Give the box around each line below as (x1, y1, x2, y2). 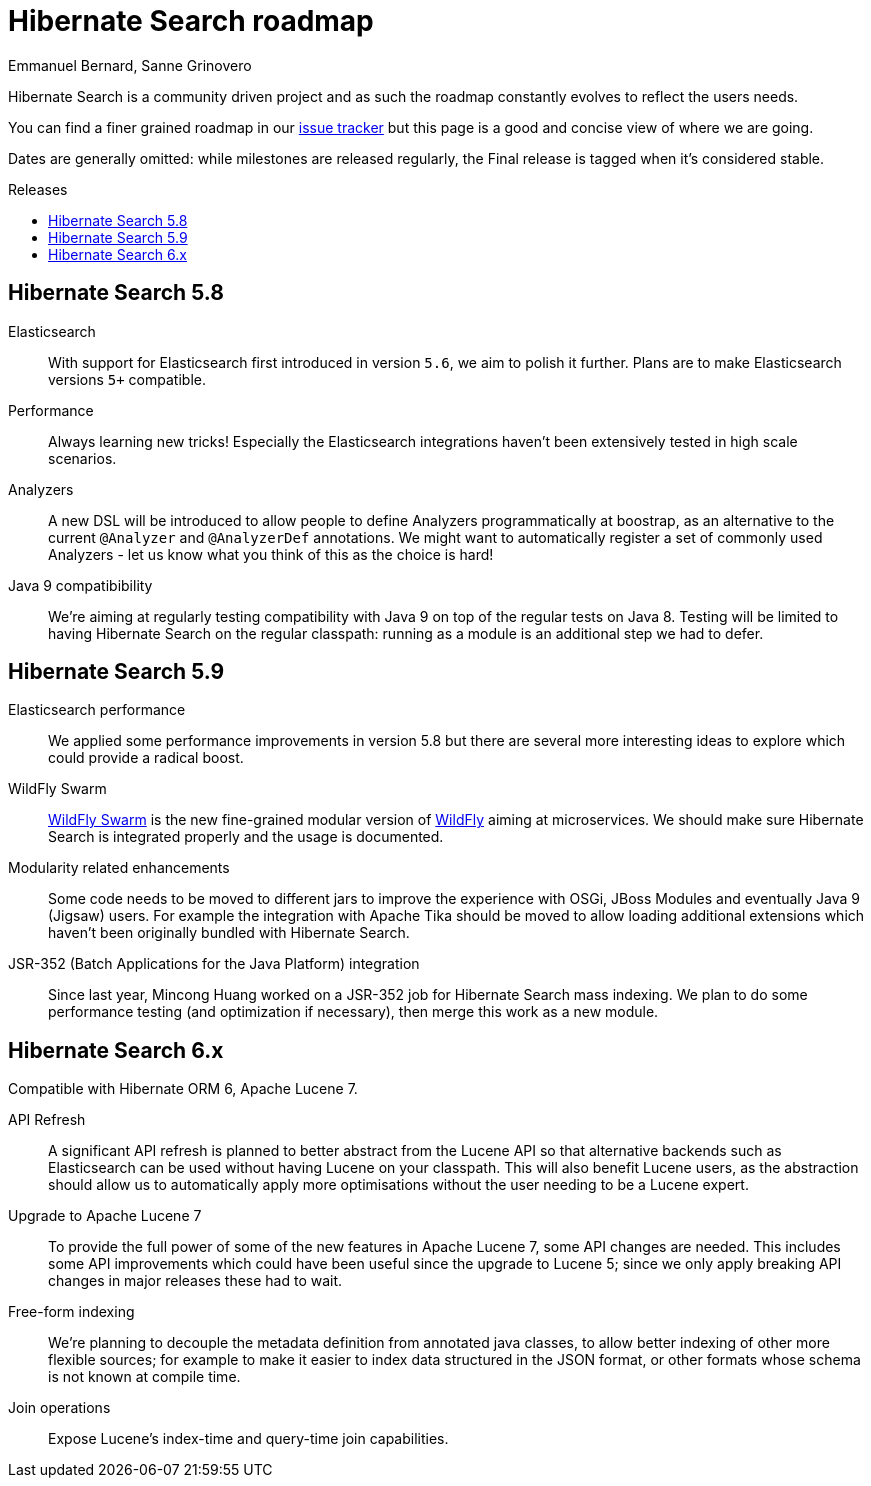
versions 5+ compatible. (48, 370, 206, 388)
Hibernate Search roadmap (8, 4, 374, 38)
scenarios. (48, 449, 117, 467)
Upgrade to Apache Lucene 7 (8, 1207, 202, 1225)
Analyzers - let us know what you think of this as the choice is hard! (48, 545, 494, 563)
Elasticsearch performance (8, 701, 186, 719)
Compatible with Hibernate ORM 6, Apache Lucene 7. (8, 1080, 358, 1098)
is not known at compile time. (48, 1368, 241, 1386)
